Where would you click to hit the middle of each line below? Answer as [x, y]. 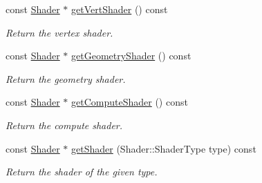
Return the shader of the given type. [82, 172]
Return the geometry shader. [66, 78]
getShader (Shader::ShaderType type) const [164, 148]
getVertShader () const [120, 9]
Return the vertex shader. [59, 32]
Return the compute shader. [64, 125]
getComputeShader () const [130, 102]
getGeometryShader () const [131, 56]
